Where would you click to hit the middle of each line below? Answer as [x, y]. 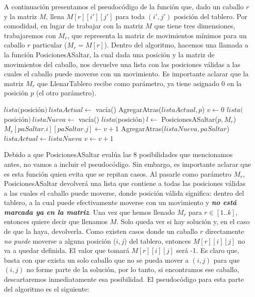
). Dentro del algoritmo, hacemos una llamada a [176, 45]
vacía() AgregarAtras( [129, 109]
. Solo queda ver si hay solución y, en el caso [183, 221]
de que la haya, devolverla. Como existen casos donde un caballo [101, 231]
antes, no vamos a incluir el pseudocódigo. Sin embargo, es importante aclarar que [127, 164]
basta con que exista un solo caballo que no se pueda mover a [96, 260]
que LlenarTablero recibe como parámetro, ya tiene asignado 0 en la [139, 83]
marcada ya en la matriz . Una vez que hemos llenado [89, 212]
